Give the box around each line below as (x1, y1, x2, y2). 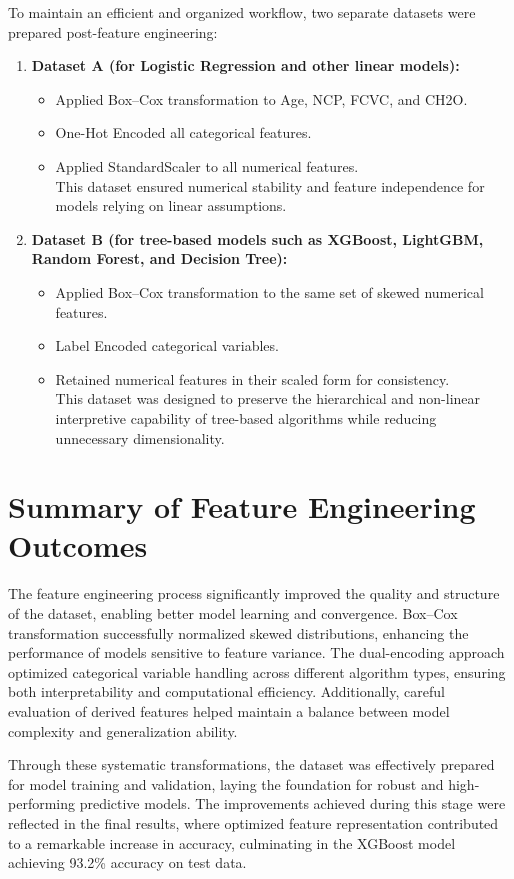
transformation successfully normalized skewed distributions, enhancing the (8, 622, 469, 643)
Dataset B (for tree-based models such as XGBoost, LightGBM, (31, 228, 484, 249)
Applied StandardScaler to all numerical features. (55, 155, 359, 176)
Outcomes (8, 525, 148, 566)
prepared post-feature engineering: (8, 21, 218, 42)
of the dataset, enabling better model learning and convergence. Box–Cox (8, 603, 458, 623)
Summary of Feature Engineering (8, 486, 476, 527)
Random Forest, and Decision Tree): (31, 248, 288, 269)
